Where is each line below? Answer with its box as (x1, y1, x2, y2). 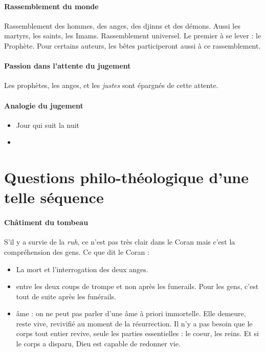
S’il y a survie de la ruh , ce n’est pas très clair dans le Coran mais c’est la (4, 236, 235, 247)
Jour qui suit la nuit (16, 119, 80, 130)
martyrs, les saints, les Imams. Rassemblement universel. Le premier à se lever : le (4, 30, 261, 41)
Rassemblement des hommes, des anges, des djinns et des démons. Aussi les (4, 20, 240, 31)
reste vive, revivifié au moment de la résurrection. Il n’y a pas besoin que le (16, 318, 253, 328)
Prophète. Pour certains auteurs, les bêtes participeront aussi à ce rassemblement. (4, 40, 261, 51)
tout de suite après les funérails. (16, 291, 117, 301)
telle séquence (4, 187, 104, 208)
